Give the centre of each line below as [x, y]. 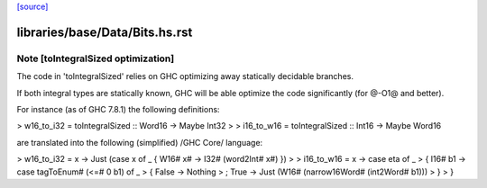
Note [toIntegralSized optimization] [96, 58]
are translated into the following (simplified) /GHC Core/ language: [140, 142]
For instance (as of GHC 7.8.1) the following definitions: [118, 109]
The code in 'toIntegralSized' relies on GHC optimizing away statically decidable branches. [185, 76]
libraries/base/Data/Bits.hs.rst [105, 32]
